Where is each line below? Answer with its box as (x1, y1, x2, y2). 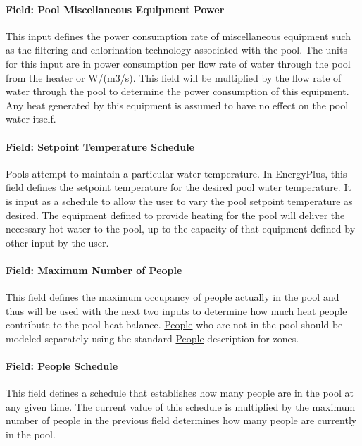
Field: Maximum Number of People (6, 262, 182, 277)
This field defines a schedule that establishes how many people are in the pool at (6, 385, 354, 400)
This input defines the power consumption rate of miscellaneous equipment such (6, 28, 351, 43)
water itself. (6, 111, 56, 126)
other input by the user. (6, 235, 109, 249)
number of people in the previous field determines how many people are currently (6, 413, 357, 428)
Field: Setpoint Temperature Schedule (6, 139, 195, 154)
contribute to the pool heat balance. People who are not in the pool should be (6, 317, 343, 332)
